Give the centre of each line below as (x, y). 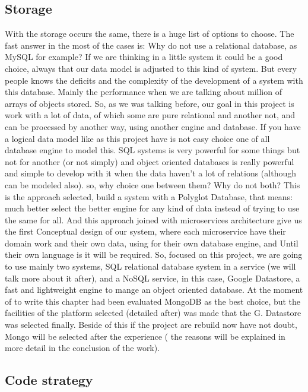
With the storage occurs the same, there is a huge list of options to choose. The (150, 34)
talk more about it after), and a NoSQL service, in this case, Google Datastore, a (153, 278)
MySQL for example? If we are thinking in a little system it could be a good (144, 57)
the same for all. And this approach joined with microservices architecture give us (153, 219)
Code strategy (49, 380)
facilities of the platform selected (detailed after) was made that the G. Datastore (153, 313)
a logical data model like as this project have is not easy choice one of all (137, 138)
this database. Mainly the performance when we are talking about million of (143, 92)
